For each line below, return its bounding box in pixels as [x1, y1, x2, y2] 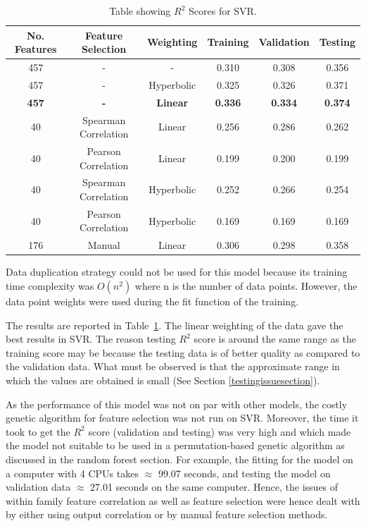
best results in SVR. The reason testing [6, 331, 176, 346]
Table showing [109, 4, 171, 18]
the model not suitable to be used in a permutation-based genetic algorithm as [6, 438, 345, 453]
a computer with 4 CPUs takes [6, 465, 139, 480]
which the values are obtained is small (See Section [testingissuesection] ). [6, 372, 320, 387]
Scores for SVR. [189, 4, 257, 18]
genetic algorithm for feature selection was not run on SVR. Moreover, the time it [6, 410, 359, 425]
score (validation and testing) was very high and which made [88, 424, 351, 439]
